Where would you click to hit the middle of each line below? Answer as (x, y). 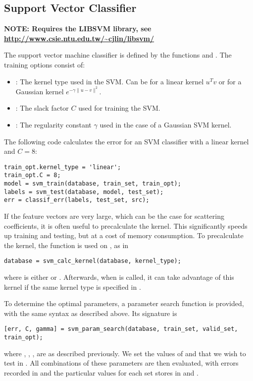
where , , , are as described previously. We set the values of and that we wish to (125, 353)
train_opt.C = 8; (32, 175)
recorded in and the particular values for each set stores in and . (101, 372)
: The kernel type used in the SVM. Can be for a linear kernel (110, 81)
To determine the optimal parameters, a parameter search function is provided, (124, 303)
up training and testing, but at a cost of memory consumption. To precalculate (124, 235)
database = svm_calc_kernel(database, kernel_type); (93, 261)
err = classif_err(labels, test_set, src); (77, 200)
